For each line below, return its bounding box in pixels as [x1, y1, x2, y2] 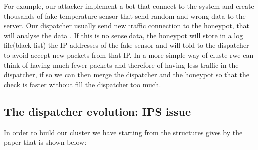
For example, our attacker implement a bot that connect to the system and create [4, 1, 254, 11]
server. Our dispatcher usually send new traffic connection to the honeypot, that [4, 20, 250, 31]
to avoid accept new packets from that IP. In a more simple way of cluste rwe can [4, 49, 254, 60]
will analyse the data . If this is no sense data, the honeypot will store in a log [4, 30, 243, 40]
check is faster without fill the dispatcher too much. [4, 79, 161, 89]
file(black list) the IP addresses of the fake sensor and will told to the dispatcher [4, 40, 249, 50]
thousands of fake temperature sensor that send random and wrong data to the [4, 10, 246, 21]
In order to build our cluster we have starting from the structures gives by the [4, 127, 243, 137]
